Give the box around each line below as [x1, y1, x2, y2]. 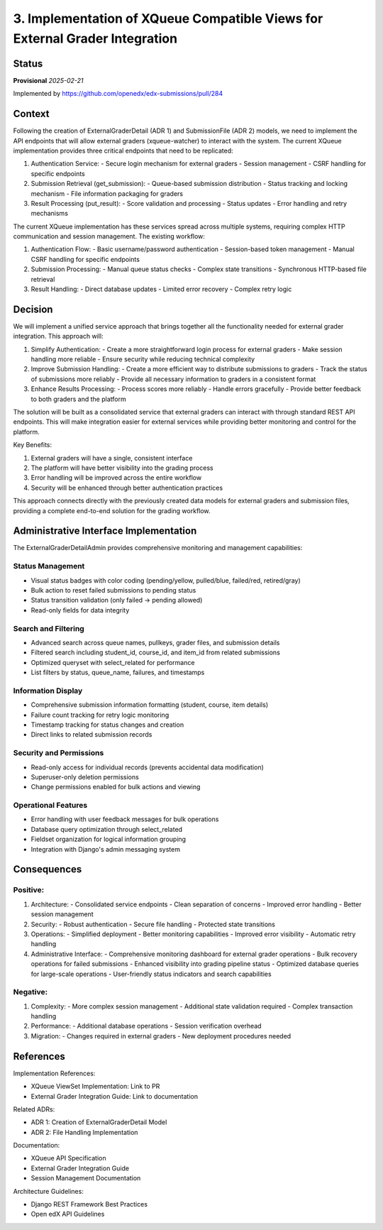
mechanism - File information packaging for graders [30, 189, 184, 198]
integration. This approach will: [13, 332, 104, 341]
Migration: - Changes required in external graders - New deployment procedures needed [30, 1031, 292, 1040]
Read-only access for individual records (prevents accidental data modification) [30, 763, 264, 772]
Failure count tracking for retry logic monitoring [30, 710, 170, 719]
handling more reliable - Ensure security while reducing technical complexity [30, 355, 255, 363]
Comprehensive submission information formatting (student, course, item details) [30, 701, 269, 709]
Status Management [13, 561, 85, 571]
